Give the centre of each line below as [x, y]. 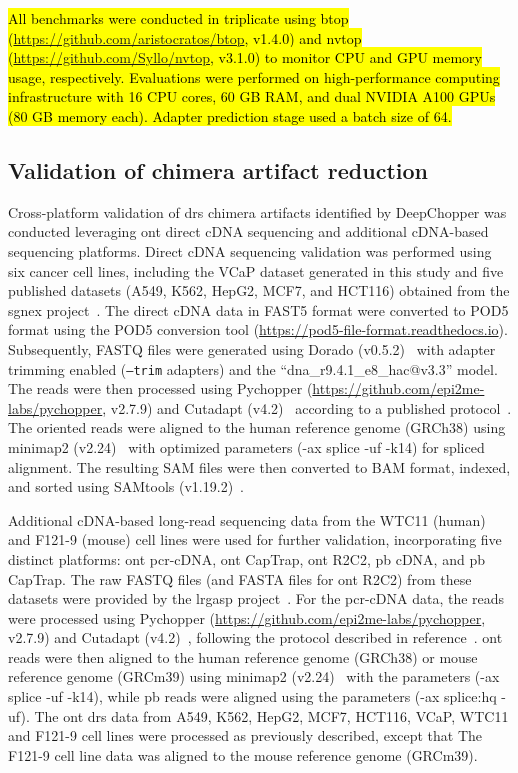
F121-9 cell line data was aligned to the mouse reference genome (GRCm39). [243, 754]
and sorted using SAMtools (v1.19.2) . [126, 486]
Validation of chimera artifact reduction [218, 169]
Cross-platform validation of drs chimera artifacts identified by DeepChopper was [257, 211]
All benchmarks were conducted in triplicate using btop [178, 18]
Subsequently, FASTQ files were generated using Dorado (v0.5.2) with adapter [252, 348]
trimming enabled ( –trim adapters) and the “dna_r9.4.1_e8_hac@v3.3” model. [253, 368]
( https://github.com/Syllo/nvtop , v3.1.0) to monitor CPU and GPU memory [245, 57]
